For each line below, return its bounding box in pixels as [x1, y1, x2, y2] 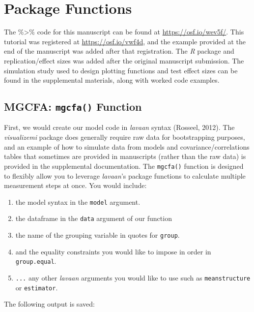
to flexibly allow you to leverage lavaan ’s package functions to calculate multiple [4, 170, 246, 181]
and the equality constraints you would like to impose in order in [15, 246, 211, 256]
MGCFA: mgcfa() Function [4, 99, 142, 114]
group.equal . [15, 256, 56, 266]
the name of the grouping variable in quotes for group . [15, 230, 180, 240]
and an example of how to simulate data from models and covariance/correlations [4, 141, 250, 152]
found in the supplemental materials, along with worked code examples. [4, 75, 220, 85]
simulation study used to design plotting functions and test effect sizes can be [4, 65, 238, 75]
